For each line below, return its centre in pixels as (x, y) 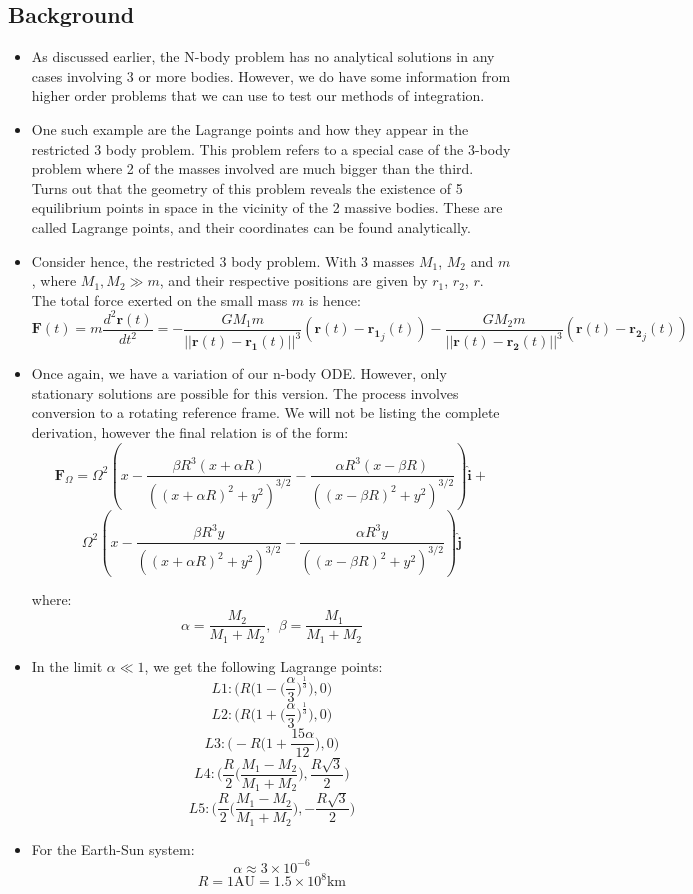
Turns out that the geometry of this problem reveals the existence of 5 (247, 187)
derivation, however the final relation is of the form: (190, 432)
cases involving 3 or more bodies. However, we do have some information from (271, 75)
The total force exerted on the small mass (159, 299)
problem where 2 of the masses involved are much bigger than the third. (252, 168)
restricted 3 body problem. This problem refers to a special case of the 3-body (271, 148)
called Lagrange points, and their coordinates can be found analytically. (251, 226)
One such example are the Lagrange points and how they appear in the (250, 128)
